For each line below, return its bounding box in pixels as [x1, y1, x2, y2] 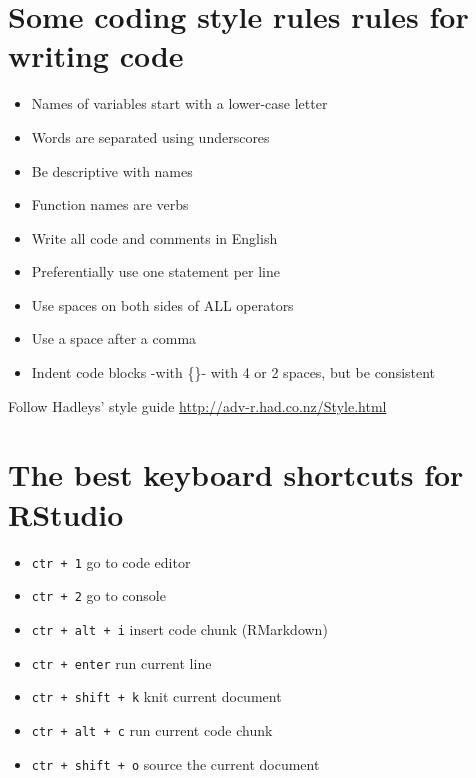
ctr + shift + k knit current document [31, 686, 282, 707]
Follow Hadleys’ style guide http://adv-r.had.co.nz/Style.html [8, 395, 387, 416]
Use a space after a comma [31, 328, 197, 349]
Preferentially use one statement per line [31, 261, 280, 282]
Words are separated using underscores [31, 126, 270, 147]
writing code [8, 35, 184, 76]
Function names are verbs [31, 194, 189, 215]
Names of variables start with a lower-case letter [31, 93, 328, 114]
